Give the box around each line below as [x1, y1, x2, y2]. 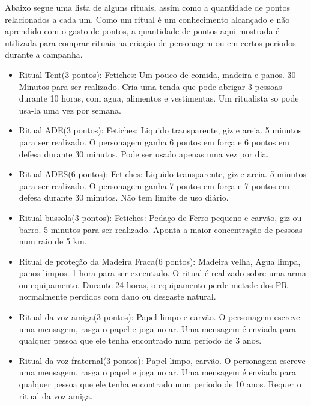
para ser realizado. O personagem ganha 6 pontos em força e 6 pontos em [19, 135, 289, 148]
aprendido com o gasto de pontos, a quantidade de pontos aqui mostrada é [5, 25, 280, 37]
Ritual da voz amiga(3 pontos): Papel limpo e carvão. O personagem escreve [19, 311, 300, 323]
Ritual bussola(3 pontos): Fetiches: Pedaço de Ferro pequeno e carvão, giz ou [19, 211, 302, 223]
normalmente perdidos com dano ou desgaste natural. [19, 290, 216, 303]
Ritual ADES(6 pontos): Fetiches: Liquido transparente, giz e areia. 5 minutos [19, 168, 306, 180]
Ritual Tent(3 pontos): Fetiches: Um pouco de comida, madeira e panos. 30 [19, 68, 296, 80]
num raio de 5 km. [19, 235, 87, 247]
